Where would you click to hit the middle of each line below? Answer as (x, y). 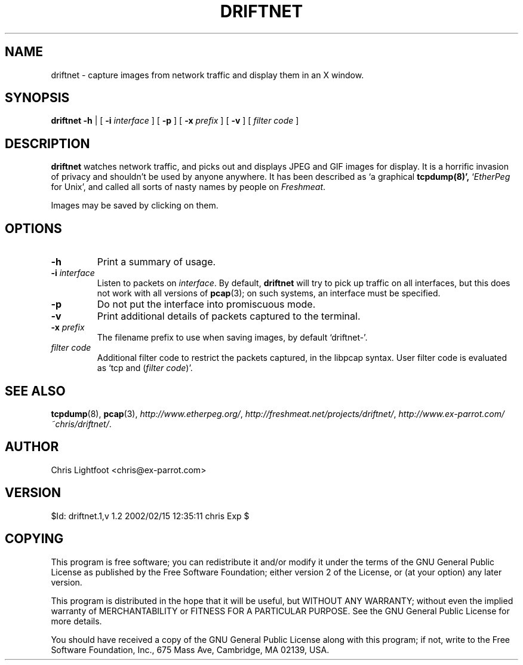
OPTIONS (33, 228)
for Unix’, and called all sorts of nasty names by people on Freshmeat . (188, 187)
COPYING (34, 539)
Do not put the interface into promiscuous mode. (206, 304)
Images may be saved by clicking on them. (135, 206)
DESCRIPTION (47, 143)
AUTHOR (32, 447)
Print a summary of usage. (156, 262)
